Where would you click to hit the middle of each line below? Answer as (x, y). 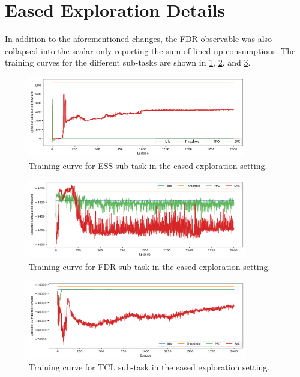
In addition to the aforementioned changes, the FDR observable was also (139, 39)
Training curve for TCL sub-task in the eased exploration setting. (149, 367)
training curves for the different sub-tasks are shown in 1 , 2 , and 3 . (128, 62)
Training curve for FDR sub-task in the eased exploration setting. (150, 266)
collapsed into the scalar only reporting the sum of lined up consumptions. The (150, 50)
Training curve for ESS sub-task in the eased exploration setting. (148, 165)
